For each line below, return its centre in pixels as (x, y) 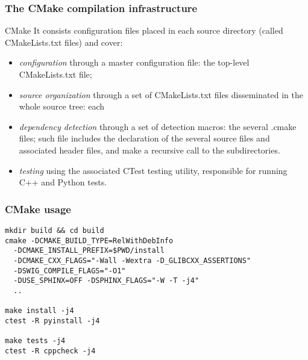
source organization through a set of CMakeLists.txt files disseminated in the (161, 94)
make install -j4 (39, 311)
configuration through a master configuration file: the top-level (134, 62)
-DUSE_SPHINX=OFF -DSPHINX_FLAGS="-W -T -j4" (106, 281)
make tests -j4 (35, 341)
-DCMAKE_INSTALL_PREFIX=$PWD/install (89, 251)
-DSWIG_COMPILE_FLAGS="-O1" (70, 271)
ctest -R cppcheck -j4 (50, 351)
